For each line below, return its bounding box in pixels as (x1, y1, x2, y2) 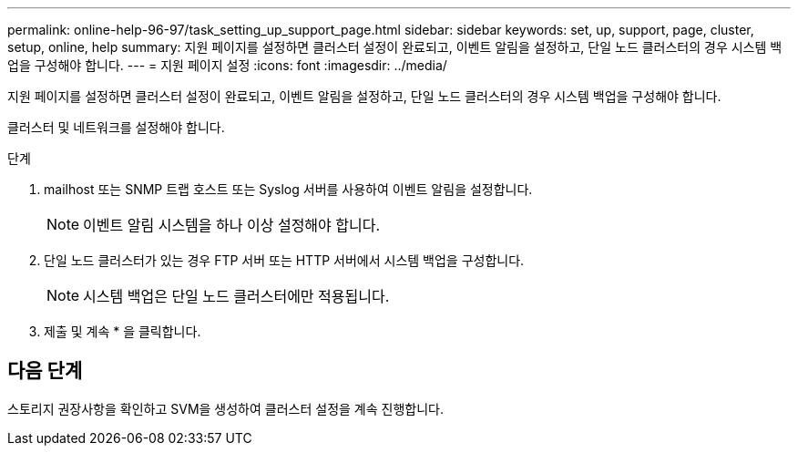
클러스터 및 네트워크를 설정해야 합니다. (7, 119, 225, 135)
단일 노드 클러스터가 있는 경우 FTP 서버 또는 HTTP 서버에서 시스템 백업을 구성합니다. (44, 252, 525, 268)
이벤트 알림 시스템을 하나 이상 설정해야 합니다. (83, 216, 381, 234)
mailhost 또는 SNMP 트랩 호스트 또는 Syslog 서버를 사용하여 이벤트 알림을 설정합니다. (44, 181, 533, 197)
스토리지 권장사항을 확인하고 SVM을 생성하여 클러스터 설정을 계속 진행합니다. (7, 400, 444, 417)
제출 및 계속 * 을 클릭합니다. (44, 324, 201, 339)
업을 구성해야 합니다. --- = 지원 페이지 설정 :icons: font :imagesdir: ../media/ (7, 57, 447, 73)
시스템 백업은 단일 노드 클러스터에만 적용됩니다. (83, 287, 390, 305)
